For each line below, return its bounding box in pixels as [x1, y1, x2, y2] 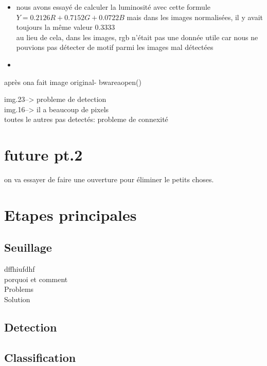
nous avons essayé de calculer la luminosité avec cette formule [16, 2, 211, 12]
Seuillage [4, 239, 52, 255]
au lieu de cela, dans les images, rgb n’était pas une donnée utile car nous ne [16, 31, 258, 42]
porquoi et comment [4, 273, 68, 284]
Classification [4, 349, 76, 365]
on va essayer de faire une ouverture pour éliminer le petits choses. [4, 174, 214, 185]
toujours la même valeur [16, 22, 93, 32]
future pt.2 [4, 144, 83, 165]
